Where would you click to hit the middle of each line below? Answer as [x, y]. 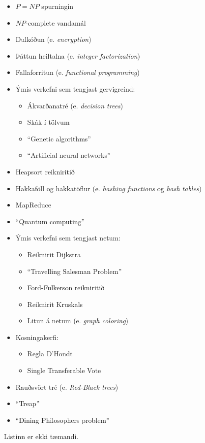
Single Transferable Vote [64, 370]
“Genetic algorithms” [59, 138]
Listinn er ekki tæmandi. [41, 436]
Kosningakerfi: [37, 337]
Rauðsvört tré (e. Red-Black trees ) [67, 387]
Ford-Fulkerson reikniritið [66, 288]
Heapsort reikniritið [45, 171]
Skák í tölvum [48, 122]
